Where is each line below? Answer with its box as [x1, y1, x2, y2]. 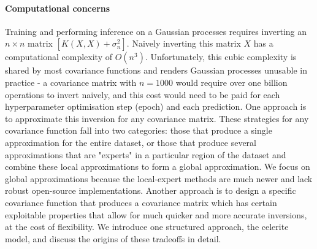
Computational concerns [5, 1, 110, 14]
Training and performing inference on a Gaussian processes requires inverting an [5, 25, 307, 37]
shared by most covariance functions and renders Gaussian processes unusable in [5, 64, 307, 77]
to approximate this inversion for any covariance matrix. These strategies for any [5, 112, 309, 124]
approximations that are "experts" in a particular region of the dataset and [5, 148, 286, 161]
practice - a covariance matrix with [5, 75, 137, 88]
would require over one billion [175, 75, 288, 88]
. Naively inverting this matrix [126, 37, 241, 50]
